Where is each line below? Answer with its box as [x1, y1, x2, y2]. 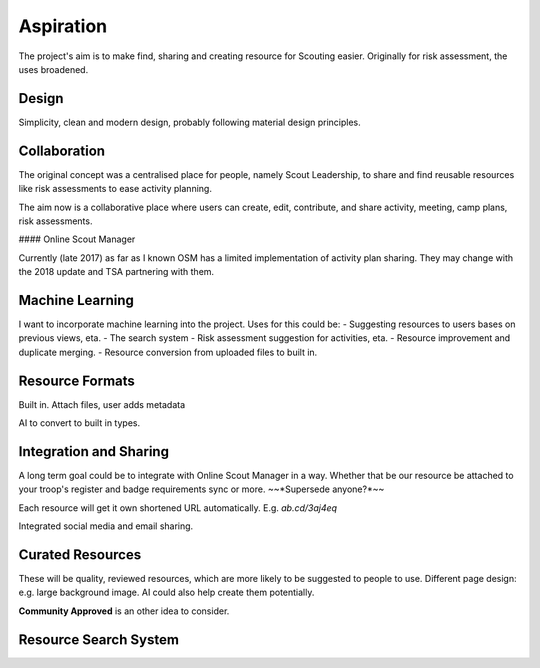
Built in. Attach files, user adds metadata [18, 398, 185, 410]
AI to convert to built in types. [18, 417, 140, 429]
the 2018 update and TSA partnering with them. [18, 266, 215, 278]
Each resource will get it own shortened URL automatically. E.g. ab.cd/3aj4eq [18, 501, 338, 514]
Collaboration [18, 142, 105, 159]
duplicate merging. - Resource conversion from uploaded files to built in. [18, 346, 318, 358]
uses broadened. [18, 63, 89, 75]
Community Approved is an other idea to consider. [18, 605, 230, 617]
